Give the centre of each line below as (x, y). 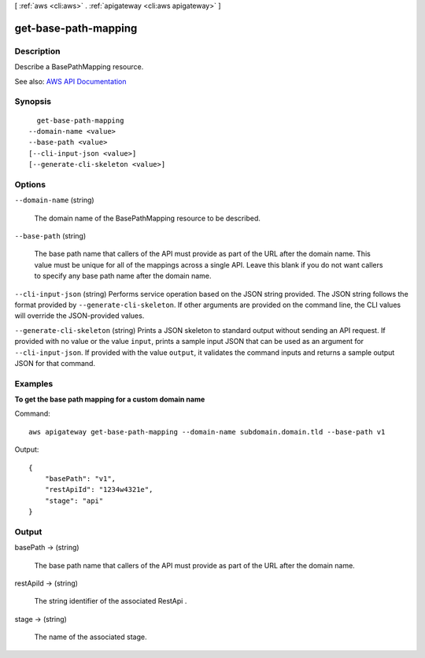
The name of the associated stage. (91, 637)
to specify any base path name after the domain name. (123, 276)
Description (37, 51)
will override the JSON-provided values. (79, 316)
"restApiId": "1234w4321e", (99, 490)
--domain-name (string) (54, 200)
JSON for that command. (55, 363)
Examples (34, 383)
